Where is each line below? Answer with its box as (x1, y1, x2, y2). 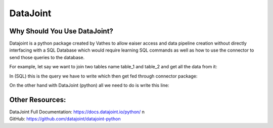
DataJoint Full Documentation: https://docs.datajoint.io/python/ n (9, 109, 145, 115)
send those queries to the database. (9, 54, 85, 60)
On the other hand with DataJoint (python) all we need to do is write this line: (9, 82, 169, 89)
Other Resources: (9, 95, 66, 104)
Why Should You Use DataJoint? (9, 27, 114, 35)
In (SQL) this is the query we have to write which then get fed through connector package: (9, 73, 198, 79)
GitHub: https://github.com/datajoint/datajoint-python (9, 116, 121, 122)
